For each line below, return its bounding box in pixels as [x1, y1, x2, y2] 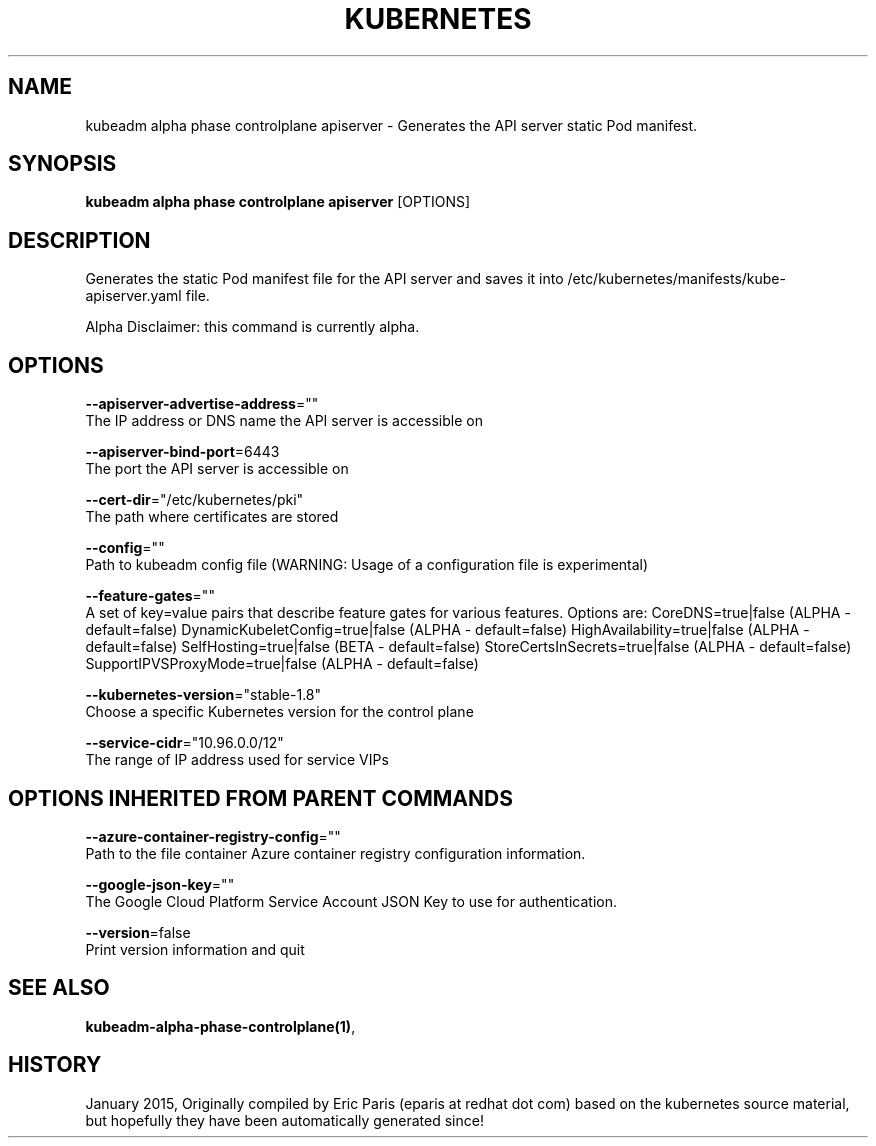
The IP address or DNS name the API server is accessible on [85, 412, 483, 430]
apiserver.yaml [85, 287, 182, 305]
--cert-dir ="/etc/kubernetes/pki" [85, 491, 304, 509]
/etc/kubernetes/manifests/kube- [567, 270, 786, 288]
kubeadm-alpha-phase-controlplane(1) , [85, 1017, 356, 1035]
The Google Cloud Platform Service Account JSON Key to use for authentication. [85, 892, 618, 910]
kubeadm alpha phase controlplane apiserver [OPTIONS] [85, 193, 471, 211]
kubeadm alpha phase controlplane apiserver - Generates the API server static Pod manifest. [85, 116, 698, 134]
